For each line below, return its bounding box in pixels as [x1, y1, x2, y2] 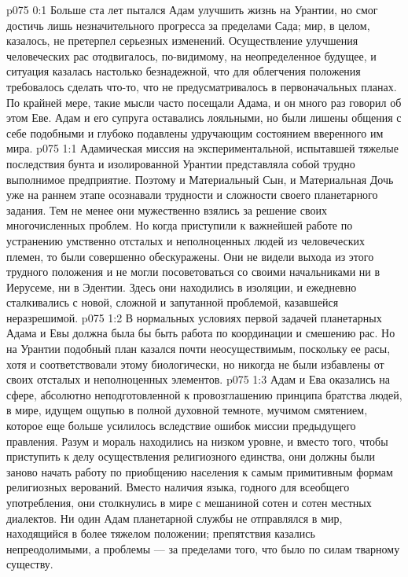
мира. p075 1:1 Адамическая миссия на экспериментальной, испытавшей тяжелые [6, 140, 399, 156]
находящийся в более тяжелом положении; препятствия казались [6, 525, 315, 542]
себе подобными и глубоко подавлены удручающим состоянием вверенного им [6, 124, 384, 141]
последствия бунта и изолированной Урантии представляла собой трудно [6, 155, 355, 171]
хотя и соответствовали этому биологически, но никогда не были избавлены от [6, 355, 384, 372]
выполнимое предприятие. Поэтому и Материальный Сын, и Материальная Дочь [6, 171, 394, 187]
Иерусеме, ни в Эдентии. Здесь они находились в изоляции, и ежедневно [6, 278, 357, 295]
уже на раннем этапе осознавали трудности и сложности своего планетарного [6, 186, 378, 203]
